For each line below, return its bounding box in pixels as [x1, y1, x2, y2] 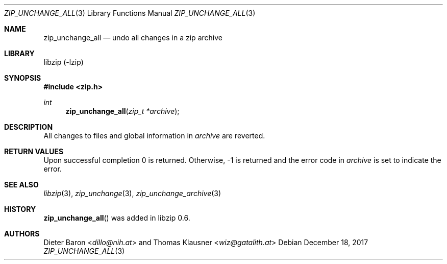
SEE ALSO [4, 180, 39, 189]
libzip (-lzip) [43, 58, 84, 66]
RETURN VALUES [4, 147, 64, 156]
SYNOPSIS [4, 74, 41, 82]
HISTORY [4, 205, 36, 213]
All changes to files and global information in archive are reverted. [43, 131, 265, 140]
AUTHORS [4, 229, 40, 238]
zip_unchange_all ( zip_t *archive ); [65, 107, 180, 115]
